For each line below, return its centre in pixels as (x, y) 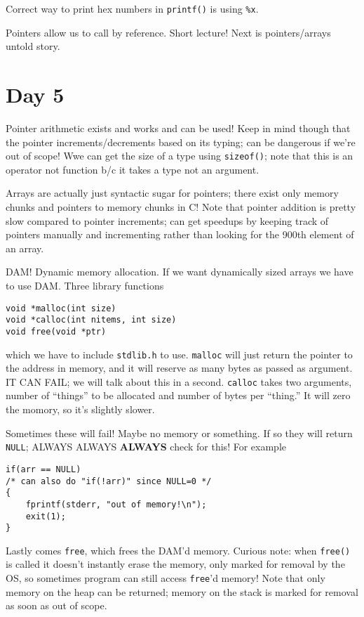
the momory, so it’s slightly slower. (80, 409)
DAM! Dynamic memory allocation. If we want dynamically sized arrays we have (180, 272)
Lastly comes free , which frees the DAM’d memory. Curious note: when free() (178, 550)
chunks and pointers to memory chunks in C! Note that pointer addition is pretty (181, 207)
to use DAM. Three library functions (85, 285)
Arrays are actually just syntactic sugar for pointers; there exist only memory (172, 193)
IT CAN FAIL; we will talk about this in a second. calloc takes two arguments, (179, 381)
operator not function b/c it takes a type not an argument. (133, 169)
